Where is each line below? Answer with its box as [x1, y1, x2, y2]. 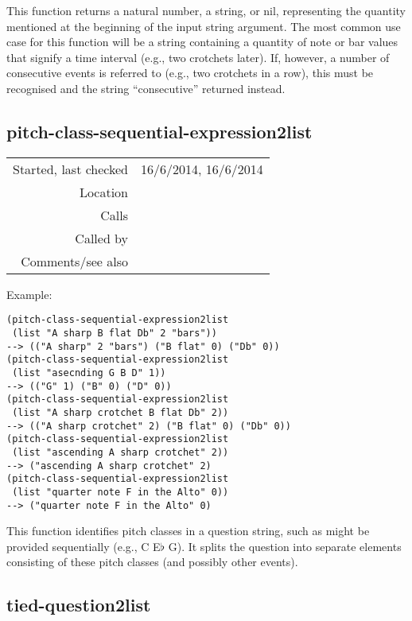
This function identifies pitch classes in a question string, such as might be [6, 522, 370, 539]
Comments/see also [21, 251, 129, 270]
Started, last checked [13, 159, 129, 178]
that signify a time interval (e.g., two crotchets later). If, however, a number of [6, 49, 390, 65]
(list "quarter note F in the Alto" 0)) [12, 486, 229, 498]
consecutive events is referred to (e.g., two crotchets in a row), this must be [6, 64, 374, 81]
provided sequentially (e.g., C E [6, 538, 161, 554]
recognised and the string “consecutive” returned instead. [6, 80, 286, 96]
